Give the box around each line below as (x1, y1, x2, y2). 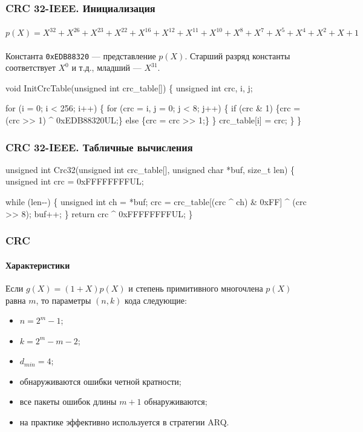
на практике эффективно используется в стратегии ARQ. (19, 416, 229, 428)
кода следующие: (125, 293, 187, 306)
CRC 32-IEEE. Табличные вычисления (5, 139, 193, 154)
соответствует (5, 61, 56, 74)
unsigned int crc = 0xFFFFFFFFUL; (5, 175, 144, 188)
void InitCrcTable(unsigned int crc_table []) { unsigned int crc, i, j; (5, 81, 253, 94)
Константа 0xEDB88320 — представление (5, 49, 156, 62)
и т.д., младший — (71, 61, 142, 74)
